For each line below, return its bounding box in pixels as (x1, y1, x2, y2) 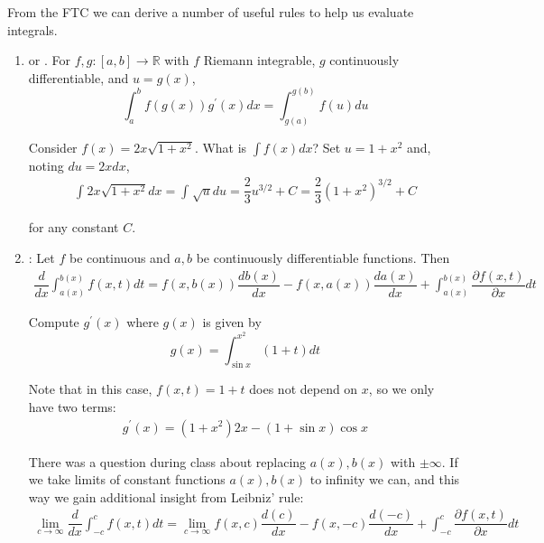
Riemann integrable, (203, 51, 316, 70)
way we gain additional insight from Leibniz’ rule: (28, 487, 304, 506)
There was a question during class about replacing (28, 452, 307, 471)
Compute (28, 312, 79, 331)
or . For (28, 51, 70, 70)
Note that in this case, (28, 379, 152, 398)
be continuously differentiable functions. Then (196, 248, 450, 267)
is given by (202, 312, 262, 331)
